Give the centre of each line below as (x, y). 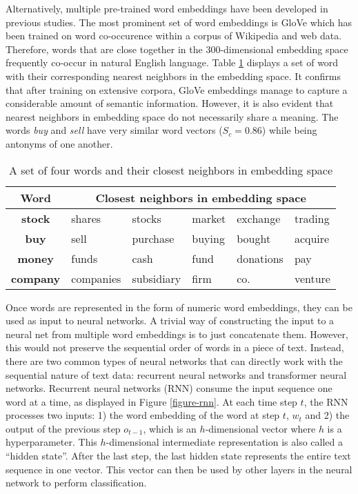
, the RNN (326, 401)
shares (86, 218)
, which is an (170, 428)
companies (96, 278)
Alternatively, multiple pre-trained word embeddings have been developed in (167, 8)
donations (260, 258)
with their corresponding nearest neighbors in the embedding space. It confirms (173, 76)
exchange (259, 218)
